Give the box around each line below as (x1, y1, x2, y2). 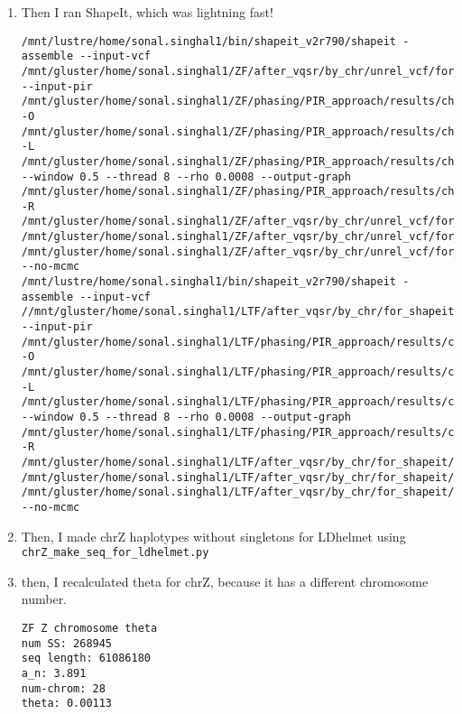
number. (21, 589, 68, 608)
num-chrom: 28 (21, 682, 106, 695)
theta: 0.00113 (21, 697, 113, 710)
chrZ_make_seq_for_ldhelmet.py (21, 546, 209, 560)
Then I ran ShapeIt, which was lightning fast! (21, 3, 273, 21)
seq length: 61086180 (21, 652, 151, 665)
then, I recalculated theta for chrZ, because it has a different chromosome (21, 571, 429, 590)
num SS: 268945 (21, 636, 113, 650)
